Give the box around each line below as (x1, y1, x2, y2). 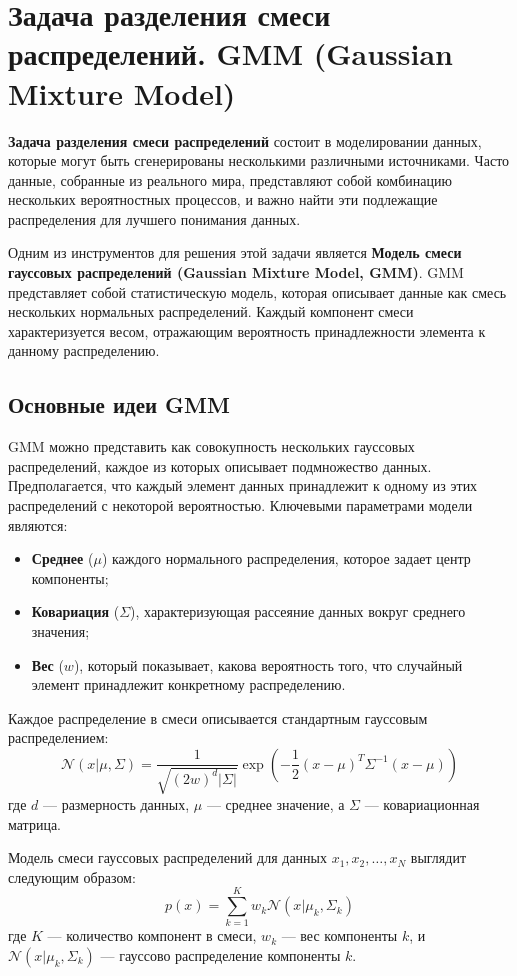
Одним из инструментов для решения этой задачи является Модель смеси (8, 242, 462, 263)
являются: (8, 514, 68, 535)
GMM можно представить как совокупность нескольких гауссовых (8, 436, 415, 457)
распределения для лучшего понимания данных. (8, 208, 301, 229)
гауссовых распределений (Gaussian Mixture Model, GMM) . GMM (8, 262, 464, 283)
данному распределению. (8, 340, 160, 361)
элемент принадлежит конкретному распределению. (31, 674, 346, 695)
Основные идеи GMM (8, 389, 230, 420)
